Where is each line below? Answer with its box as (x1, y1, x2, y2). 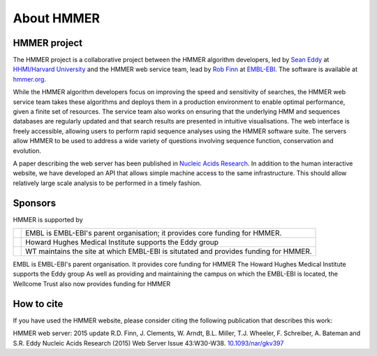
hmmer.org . (13, 75, 47, 83)
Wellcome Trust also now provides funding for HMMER (13, 279, 171, 288)
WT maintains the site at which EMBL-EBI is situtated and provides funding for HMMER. (25, 246, 312, 256)
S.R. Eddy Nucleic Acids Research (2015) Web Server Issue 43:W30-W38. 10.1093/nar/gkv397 (13, 339, 284, 347)
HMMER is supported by (13, 215, 83, 223)
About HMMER (13, 10, 101, 26)
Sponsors (13, 197, 56, 209)
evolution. (13, 147, 42, 155)
